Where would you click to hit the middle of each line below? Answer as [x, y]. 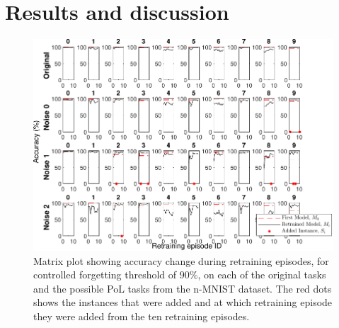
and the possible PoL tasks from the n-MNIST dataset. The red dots [183, 288]
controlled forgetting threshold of [105, 275]
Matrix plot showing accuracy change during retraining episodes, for [181, 260]
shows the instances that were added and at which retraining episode [183, 302]
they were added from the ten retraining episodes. [142, 316]
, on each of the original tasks [262, 275]
